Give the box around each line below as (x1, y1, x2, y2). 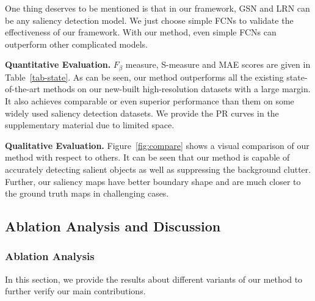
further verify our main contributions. (5, 285, 146, 297)
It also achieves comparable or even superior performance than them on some (5, 95, 294, 107)
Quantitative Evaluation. (5, 58, 111, 71)
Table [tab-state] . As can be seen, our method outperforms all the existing (5, 70, 284, 83)
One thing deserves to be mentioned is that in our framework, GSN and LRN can (5, 2, 310, 14)
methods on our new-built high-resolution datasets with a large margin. (43, 82, 311, 95)
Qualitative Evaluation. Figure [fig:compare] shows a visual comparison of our (5, 139, 310, 151)
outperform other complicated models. (5, 37, 148, 50)
